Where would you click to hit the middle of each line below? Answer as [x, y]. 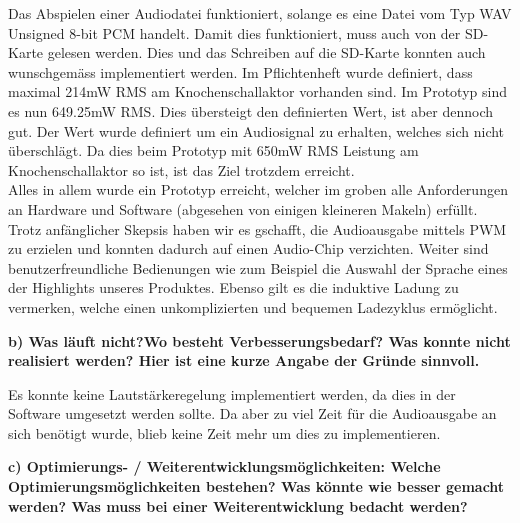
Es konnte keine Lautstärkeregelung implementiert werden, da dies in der [232, 393]
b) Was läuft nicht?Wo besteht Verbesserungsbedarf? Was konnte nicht [259, 340]
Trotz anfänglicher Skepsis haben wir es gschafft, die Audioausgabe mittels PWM [257, 228]
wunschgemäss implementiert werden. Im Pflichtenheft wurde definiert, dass [240, 71]
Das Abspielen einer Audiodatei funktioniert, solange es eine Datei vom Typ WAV [260, 13]
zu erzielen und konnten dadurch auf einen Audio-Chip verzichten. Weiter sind [248, 248]
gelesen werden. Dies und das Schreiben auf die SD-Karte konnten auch [266, 52]
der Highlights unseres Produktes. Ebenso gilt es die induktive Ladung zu [233, 287]
